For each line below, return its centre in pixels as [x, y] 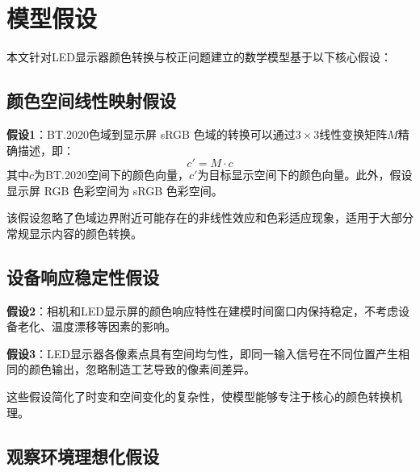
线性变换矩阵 [353, 134]
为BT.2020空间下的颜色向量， [111, 175]
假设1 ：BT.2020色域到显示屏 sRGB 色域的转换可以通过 [151, 134]
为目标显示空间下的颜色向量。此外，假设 [305, 175]
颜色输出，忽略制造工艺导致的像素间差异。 [142, 369]
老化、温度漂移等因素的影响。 [97, 326]
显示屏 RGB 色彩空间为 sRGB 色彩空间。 [115, 190]
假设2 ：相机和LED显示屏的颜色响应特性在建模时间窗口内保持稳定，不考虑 [203, 310]
